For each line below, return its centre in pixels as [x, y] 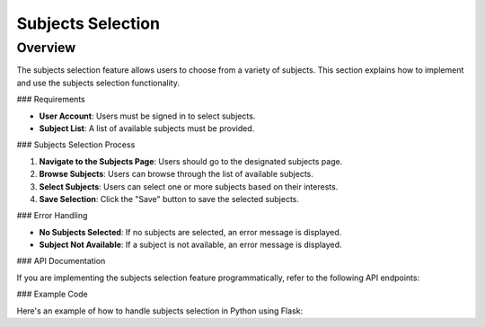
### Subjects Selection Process [76, 145]
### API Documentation [61, 261]
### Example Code [53, 294]
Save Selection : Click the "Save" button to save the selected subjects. [169, 199]
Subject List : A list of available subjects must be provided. [147, 128]
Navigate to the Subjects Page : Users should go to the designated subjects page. [191, 161]
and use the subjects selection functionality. [98, 83]
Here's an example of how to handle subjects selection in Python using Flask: [160, 311]
